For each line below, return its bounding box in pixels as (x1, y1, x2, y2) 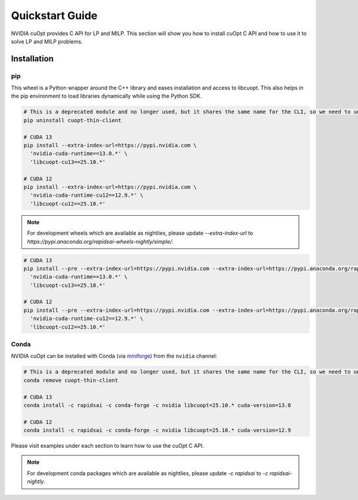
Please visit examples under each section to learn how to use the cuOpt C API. (11, 442, 204, 449)
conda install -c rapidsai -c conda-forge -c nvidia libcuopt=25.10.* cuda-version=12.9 (23, 427, 292, 434)
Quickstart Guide (11, 9, 98, 22)
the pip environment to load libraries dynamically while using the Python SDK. (11, 92, 202, 100)
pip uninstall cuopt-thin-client (23, 117, 122, 123)
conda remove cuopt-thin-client (23, 377, 119, 384)
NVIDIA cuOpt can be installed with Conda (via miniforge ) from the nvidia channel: (11, 352, 218, 360)
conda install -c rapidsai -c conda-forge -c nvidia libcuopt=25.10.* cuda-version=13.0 (23, 402, 292, 408)
